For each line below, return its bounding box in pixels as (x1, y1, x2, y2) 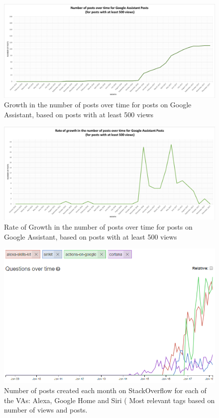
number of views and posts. (4, 405, 88, 415)
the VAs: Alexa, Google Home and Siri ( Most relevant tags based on (4, 395, 215, 405)
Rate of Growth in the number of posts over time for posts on (4, 222, 193, 232)
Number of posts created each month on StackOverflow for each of (4, 385, 207, 396)
